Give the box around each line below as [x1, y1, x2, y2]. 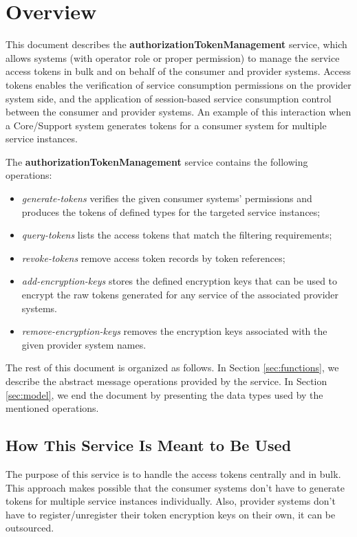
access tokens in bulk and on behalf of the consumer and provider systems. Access [6, 64, 351, 78]
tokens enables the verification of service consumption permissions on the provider [6, 77, 351, 91]
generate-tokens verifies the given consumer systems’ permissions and [21, 191, 312, 206]
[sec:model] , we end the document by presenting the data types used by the [6, 387, 323, 402]
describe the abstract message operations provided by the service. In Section [6, 374, 327, 388]
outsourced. [6, 520, 54, 535]
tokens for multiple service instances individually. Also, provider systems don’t [6, 494, 336, 508]
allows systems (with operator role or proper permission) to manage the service [6, 50, 340, 65]
